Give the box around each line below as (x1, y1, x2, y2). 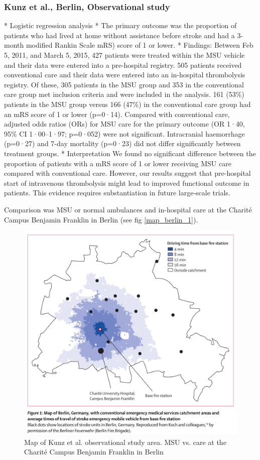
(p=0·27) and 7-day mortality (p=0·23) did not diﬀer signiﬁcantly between (4, 138, 241, 149)
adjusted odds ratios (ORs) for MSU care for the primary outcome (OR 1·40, (4, 119, 245, 129)
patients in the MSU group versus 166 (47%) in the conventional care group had (4, 98, 251, 109)
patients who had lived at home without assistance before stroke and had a (4, 30, 235, 40)
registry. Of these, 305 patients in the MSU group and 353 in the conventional (4, 79, 244, 89)
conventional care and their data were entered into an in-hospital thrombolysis (4, 69, 245, 80)
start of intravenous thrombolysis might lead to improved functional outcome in (4, 177, 249, 188)
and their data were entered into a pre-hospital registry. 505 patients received (4, 59, 242, 70)
